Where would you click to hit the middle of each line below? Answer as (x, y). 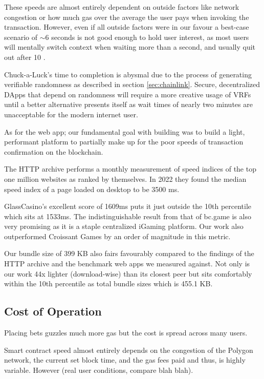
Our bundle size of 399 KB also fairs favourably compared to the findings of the (129, 253)
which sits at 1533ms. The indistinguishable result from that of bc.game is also (128, 216)
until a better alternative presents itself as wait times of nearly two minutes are (128, 104)
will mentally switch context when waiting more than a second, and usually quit (130, 47)
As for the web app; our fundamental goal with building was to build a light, (125, 131)
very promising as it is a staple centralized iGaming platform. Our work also (124, 226)
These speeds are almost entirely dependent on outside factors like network (122, 7)
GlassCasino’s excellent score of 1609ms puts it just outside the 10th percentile (128, 206)
